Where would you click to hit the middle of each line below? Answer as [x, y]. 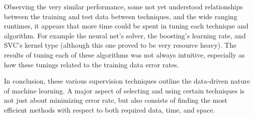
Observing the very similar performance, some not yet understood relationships [124, 6]
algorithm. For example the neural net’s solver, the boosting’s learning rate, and [125, 35]
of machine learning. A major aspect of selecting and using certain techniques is [124, 90]
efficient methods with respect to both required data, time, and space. [110, 109]
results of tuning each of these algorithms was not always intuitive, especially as [125, 54]
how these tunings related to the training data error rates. [92, 64]
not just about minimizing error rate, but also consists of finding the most [116, 100]
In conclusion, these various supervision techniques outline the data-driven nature [127, 81]
